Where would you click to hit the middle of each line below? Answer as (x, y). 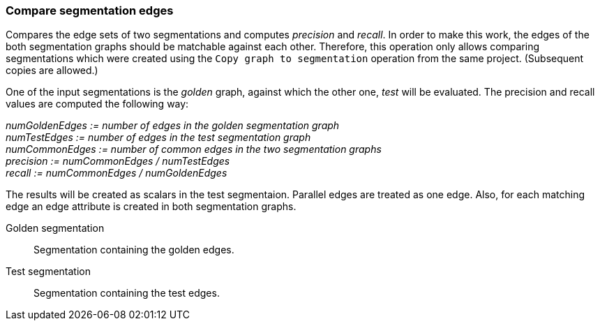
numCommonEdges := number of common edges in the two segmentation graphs (194, 149)
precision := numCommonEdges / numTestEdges (118, 161)
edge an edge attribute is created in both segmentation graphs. (151, 207)
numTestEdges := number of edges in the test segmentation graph (158, 138)
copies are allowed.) (52, 71)
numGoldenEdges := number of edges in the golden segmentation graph (173, 126)
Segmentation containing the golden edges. (134, 250)
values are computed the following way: (97, 104)
